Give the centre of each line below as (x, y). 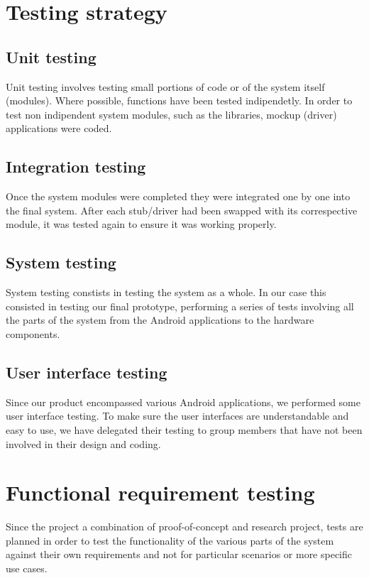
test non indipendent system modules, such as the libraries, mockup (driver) (171, 114)
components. (33, 333)
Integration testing (76, 167)
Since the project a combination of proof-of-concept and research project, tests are (184, 527)
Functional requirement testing (160, 492)
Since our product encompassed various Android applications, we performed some (183, 402)
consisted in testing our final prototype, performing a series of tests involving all (180, 306)
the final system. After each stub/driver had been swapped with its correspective (182, 210)
